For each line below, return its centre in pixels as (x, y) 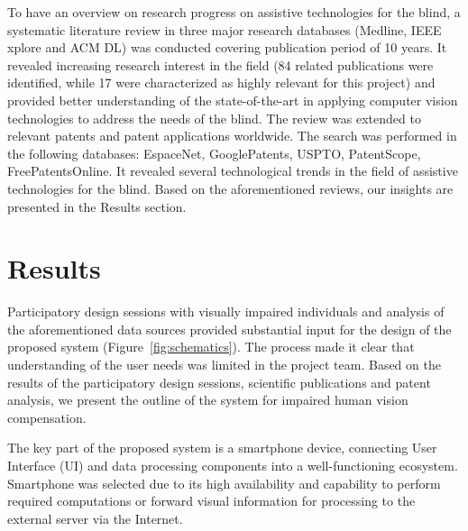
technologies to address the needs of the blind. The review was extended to (214, 118)
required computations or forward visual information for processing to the (211, 501)
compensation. (47, 417)
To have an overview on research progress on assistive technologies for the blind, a (234, 12)
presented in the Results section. (97, 206)
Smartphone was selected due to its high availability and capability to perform (224, 483)
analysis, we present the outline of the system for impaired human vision (208, 400)
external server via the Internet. (95, 518)
